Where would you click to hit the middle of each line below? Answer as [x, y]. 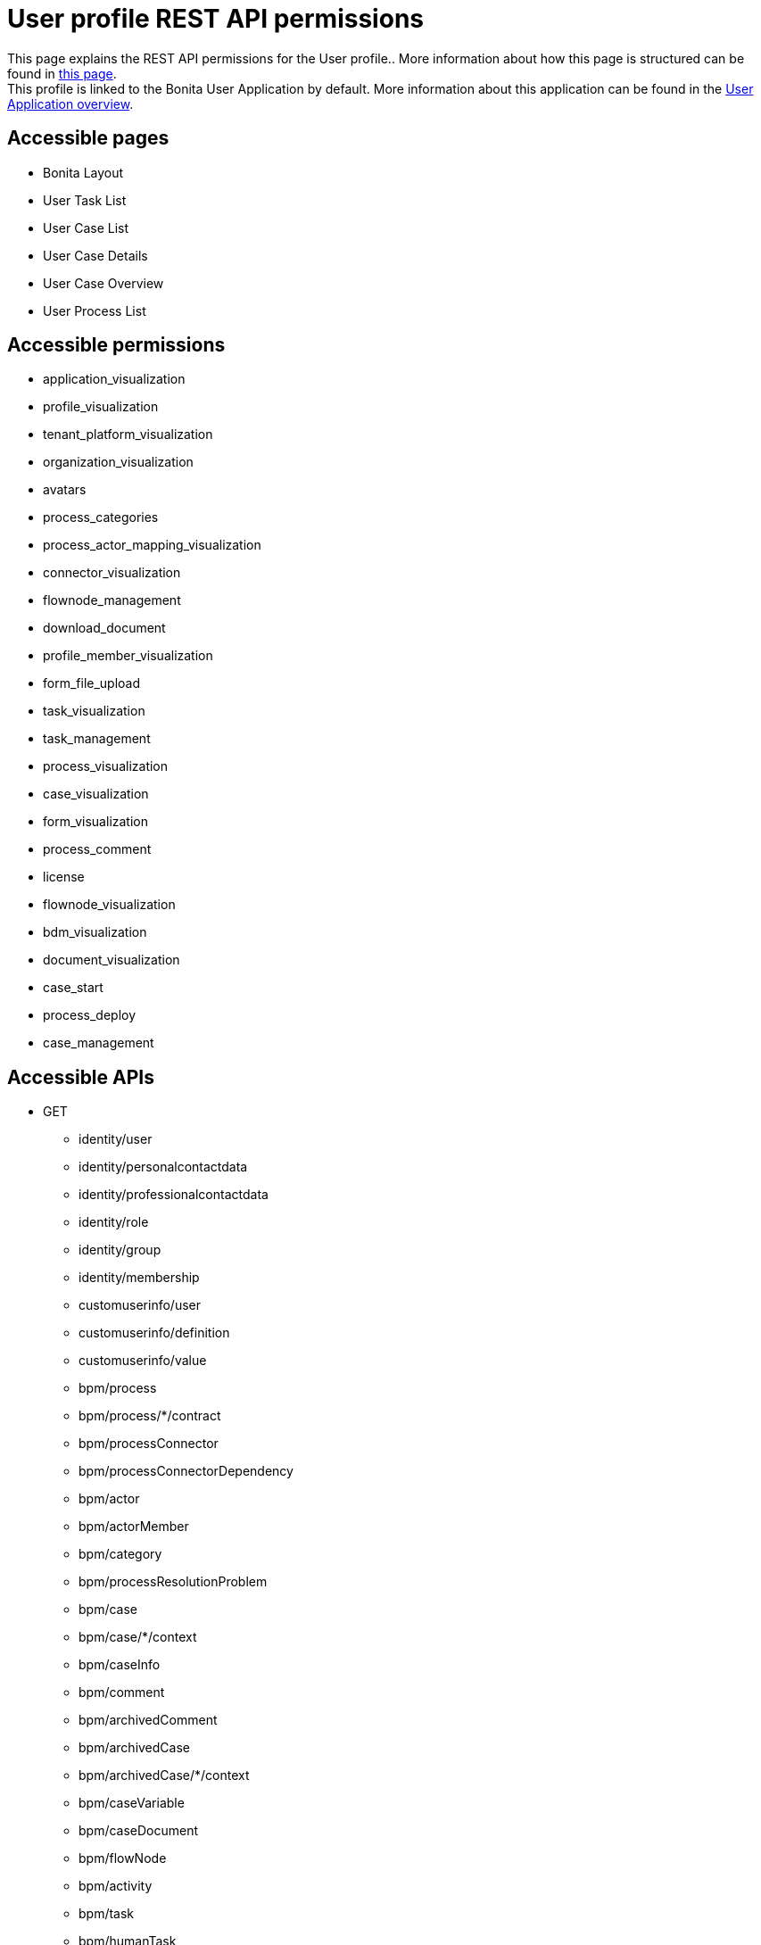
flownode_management [112, 600]
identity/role [114, 1222]
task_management [97, 739]
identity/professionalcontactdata [174, 1195]
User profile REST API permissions [215, 19]
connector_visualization [112, 573]
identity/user [116, 1139]
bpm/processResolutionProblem [173, 1582]
